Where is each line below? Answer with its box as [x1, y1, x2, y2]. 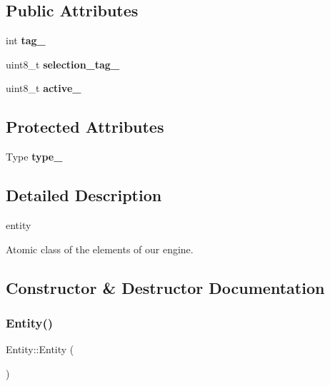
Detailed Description [6, 184, 162, 206]
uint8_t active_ [6, 81, 81, 96]
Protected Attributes [6, 116, 164, 138]
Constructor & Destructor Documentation [6, 276, 325, 298]
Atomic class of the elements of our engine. [6, 241, 194, 256]
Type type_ [6, 149, 63, 164]
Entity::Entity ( [6, 342, 74, 357]
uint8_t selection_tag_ [6, 56, 120, 71]
